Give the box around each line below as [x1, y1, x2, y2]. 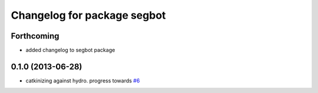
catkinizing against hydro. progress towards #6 [25, 77, 140, 84]
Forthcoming [11, 31, 59, 41]
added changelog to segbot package [25, 47, 115, 54]
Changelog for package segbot [11, 9, 166, 22]
